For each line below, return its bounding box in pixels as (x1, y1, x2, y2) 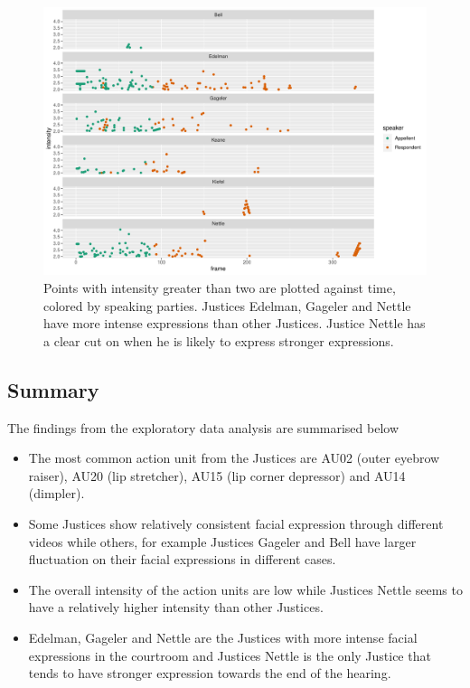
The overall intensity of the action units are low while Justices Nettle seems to (28, 580, 463, 598)
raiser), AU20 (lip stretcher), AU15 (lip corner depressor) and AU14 (28, 466, 406, 485)
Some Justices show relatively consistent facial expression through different (28, 514, 444, 533)
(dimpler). (28, 484, 85, 503)
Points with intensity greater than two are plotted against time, (43, 278, 396, 297)
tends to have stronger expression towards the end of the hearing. (28, 664, 391, 683)
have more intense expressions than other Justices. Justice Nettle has (43, 314, 426, 333)
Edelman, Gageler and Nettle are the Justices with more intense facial (28, 627, 418, 646)
